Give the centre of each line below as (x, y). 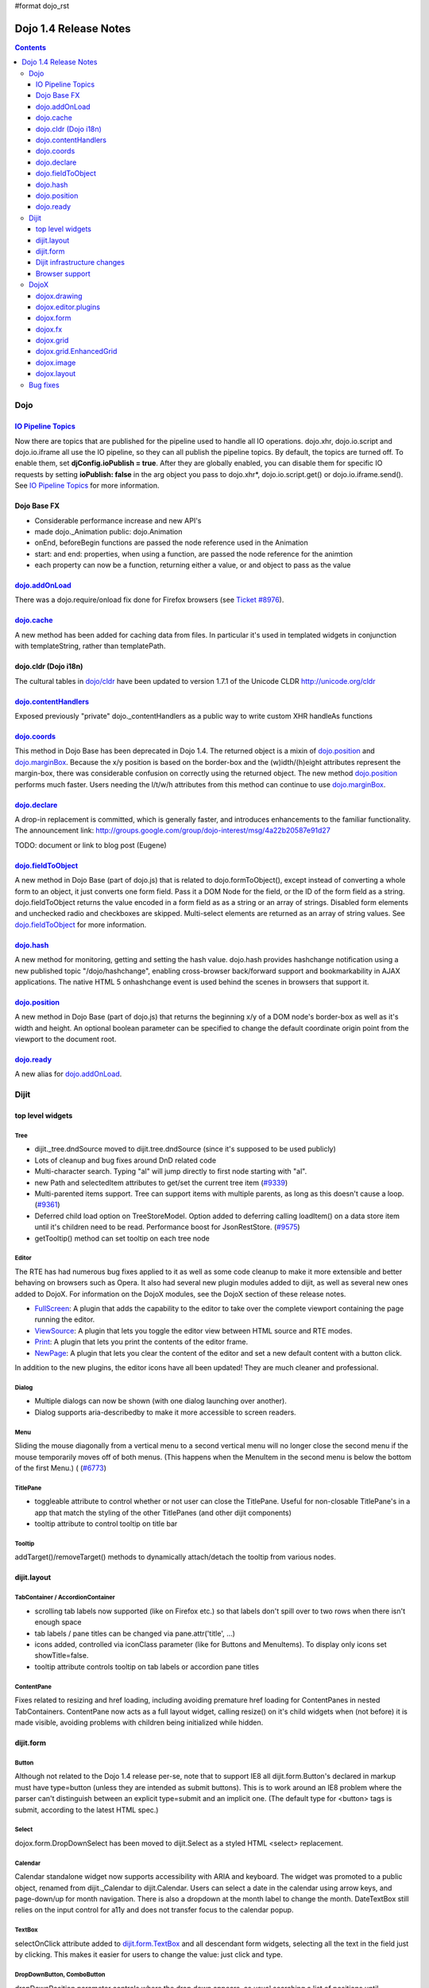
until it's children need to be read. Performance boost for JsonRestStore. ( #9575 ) (168, 1227)
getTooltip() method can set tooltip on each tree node (122, 1238)
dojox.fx (49, 329)
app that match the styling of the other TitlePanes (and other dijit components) (163, 1512)
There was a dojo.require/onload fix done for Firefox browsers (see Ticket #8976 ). (149, 600)
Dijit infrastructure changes (80, 262)
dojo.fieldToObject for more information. (81, 924)
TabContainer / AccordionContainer (65, 1598)
